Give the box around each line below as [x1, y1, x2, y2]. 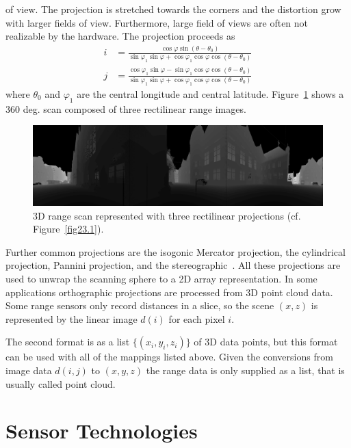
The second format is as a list [5, 334, 130, 349]
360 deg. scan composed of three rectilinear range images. [5, 101, 246, 116]
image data [5, 363, 52, 377]
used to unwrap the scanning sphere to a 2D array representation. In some [5, 271, 317, 285]
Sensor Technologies [5, 417, 198, 445]
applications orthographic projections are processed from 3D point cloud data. [5, 285, 333, 299]
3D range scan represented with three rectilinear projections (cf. [33, 208, 301, 222]
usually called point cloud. [5, 376, 116, 391]
